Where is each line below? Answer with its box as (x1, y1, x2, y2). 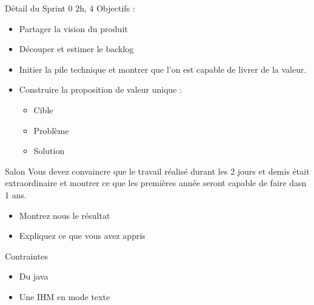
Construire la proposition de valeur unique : (19, 83, 182, 96)
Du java (19, 270, 48, 283)
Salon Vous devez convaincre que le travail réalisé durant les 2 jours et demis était (5, 164, 310, 177)
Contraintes (5, 249, 48, 262)
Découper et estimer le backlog (19, 42, 134, 55)
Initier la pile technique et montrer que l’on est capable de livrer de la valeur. (19, 62, 307, 75)
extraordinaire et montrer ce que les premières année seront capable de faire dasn (5, 176, 307, 189)
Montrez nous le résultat (19, 209, 110, 221)
